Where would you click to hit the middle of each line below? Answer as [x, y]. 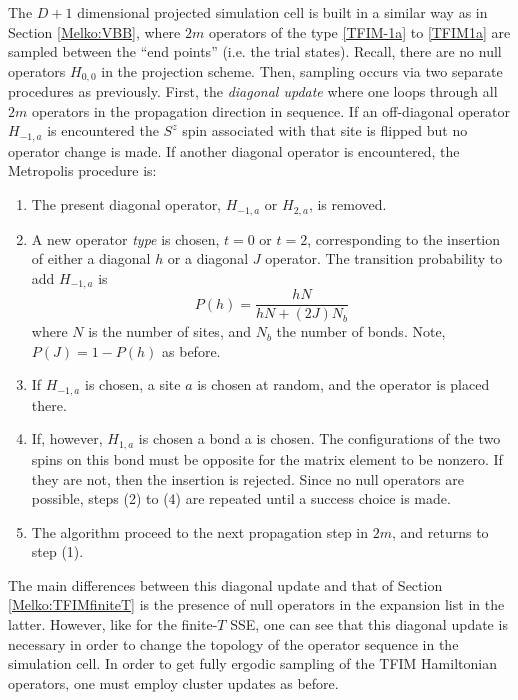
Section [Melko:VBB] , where [94, 31]
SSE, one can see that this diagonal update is [369, 624]
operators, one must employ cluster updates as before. [173, 682]
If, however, [67, 438]
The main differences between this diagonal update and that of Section [225, 584]
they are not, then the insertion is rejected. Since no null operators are [247, 478]
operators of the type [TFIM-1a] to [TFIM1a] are [359, 31]
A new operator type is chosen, [125, 238]
